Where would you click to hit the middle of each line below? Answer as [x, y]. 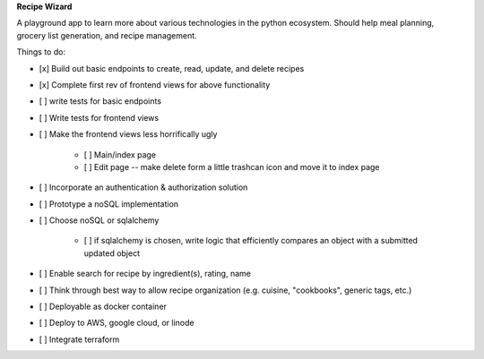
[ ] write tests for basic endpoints [100, 101]
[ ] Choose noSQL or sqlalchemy [99, 220]
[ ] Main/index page [120, 154]
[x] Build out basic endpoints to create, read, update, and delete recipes [172, 68]
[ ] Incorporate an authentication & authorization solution [143, 187]
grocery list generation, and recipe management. [107, 35]
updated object [112, 253]
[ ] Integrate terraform [79, 339]
